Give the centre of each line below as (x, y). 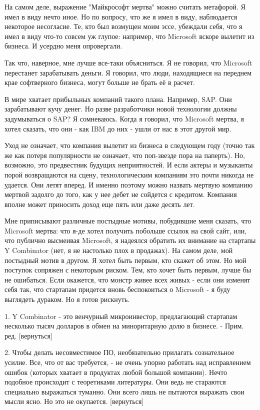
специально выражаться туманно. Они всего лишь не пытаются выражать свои (124, 391)
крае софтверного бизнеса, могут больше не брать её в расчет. (100, 82)
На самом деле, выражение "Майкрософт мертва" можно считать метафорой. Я (125, 6)
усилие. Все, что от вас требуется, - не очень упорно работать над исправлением (128, 362)
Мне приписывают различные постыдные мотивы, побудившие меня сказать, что (128, 221)
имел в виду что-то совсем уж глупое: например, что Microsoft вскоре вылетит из (129, 36)
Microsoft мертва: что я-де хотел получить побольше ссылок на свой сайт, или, (126, 230)
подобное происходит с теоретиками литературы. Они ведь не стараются (115, 382)
